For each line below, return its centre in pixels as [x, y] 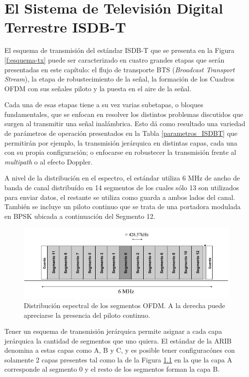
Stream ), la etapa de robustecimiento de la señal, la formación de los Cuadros [120, 79]
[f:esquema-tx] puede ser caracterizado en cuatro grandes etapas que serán [115, 59]
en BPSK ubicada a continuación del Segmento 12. [80, 216]
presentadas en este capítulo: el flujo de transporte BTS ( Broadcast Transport [120, 69]
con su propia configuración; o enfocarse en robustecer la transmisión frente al [120, 152]
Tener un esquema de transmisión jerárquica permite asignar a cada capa [113, 331]
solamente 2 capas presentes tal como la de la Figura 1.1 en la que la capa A [118, 359]
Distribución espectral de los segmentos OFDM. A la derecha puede [124, 305]
